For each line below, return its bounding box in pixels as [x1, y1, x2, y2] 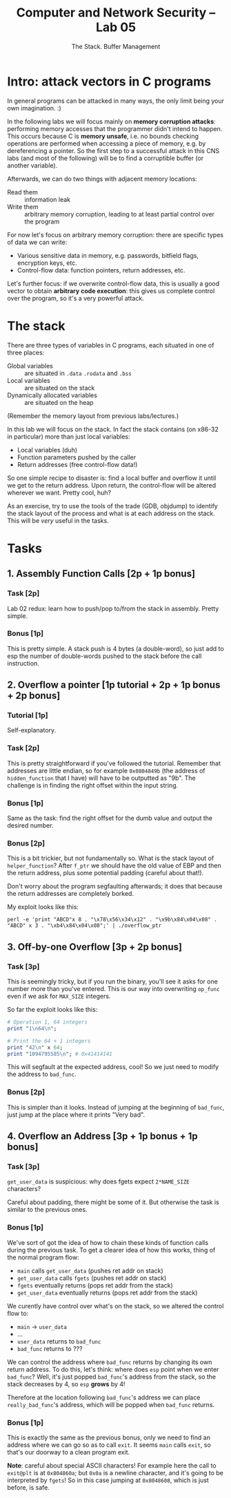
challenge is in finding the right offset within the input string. [7, 781, 179, 789]
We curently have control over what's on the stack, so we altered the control [7, 1301, 224, 1310]
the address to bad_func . [7, 1070, 77, 1079]
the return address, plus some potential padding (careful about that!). [7, 869, 204, 877]
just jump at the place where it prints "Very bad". [7, 1110, 145, 1119]
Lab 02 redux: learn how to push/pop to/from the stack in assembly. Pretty [7, 604, 219, 612]
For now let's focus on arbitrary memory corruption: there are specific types [7, 230, 224, 239]
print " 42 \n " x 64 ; [7, 1043, 63, 1051]
